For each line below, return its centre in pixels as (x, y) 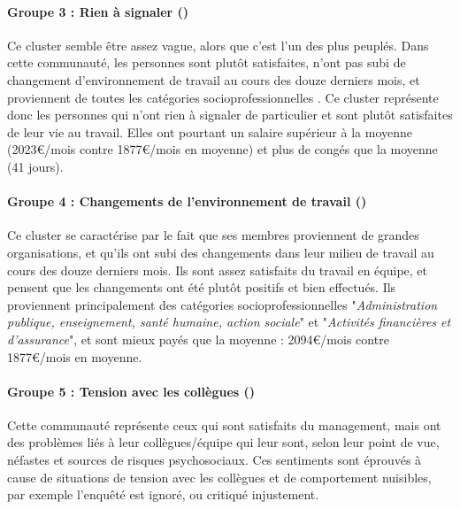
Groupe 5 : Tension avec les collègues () (131, 391)
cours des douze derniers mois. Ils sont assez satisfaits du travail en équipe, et (217, 270)
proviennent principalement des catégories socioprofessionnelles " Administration (222, 304)
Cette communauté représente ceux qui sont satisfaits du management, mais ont (224, 424)
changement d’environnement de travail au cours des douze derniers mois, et (214, 79)
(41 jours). (35, 166)
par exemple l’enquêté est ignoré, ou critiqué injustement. (163, 494)
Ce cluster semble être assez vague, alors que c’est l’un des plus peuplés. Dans (218, 45)
